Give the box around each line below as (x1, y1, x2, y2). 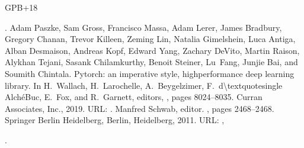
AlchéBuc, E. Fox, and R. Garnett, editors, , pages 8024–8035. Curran (5, 91, 263, 103)
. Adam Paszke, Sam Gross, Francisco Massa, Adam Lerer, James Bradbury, (5, 21, 282, 33)
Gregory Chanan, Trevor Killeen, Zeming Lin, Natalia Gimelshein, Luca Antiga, (5, 33, 296, 45)
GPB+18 (5, 1, 38, 13)
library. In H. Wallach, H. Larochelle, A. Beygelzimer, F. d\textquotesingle (5, 79, 283, 91)
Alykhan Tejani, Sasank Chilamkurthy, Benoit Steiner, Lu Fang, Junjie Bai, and (5, 56, 298, 68)
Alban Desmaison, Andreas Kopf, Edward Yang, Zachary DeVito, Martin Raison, (5, 44, 300, 56)
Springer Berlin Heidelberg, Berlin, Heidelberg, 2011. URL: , (5, 114, 225, 126)
